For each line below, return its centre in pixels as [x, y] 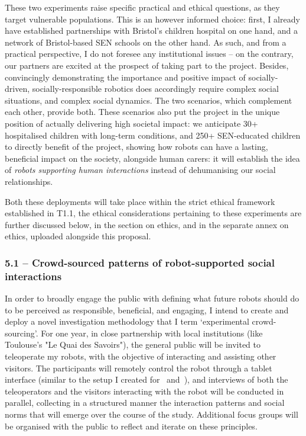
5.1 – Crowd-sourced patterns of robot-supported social [140, 262]
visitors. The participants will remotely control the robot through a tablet [139, 368]
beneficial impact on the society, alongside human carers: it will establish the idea [152, 158]
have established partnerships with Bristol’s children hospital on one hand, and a [151, 31]
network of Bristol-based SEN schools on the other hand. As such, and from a [146, 42]
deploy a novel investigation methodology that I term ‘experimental [127, 321]
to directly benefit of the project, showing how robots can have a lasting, [136, 147]
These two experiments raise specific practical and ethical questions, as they [142, 7]
